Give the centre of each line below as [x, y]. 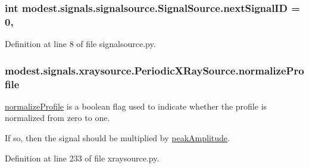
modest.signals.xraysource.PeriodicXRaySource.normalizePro [154, 70]
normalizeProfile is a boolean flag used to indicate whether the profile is [136, 106]
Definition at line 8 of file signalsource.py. [80, 44]
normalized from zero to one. [57, 118]
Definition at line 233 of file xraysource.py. [82, 158]
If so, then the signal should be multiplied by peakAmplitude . [117, 138]
